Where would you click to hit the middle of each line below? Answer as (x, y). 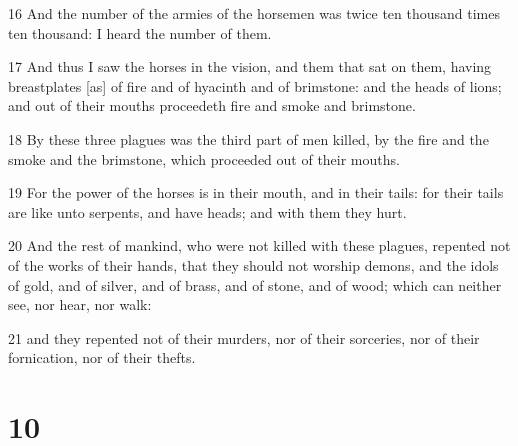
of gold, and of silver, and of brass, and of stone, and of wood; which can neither (255, 284)
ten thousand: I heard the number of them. (140, 32)
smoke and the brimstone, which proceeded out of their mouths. (204, 158)
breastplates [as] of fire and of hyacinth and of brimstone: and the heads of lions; (255, 85)
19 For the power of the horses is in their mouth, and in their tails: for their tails (256, 192)
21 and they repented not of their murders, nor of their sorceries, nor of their (244, 337)
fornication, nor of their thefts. (102, 357)
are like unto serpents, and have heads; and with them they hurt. (207, 211)
